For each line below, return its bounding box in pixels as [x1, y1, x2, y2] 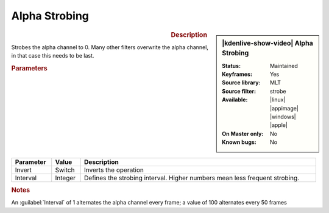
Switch [55, 166, 75, 174]
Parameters [11, 64, 48, 72]
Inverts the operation [84, 166, 144, 174]
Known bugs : [222, 138, 257, 146]
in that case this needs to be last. [11, 52, 94, 59]
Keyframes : [222, 70, 253, 78]
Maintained [270, 62, 299, 69]
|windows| [270, 113, 296, 121]
